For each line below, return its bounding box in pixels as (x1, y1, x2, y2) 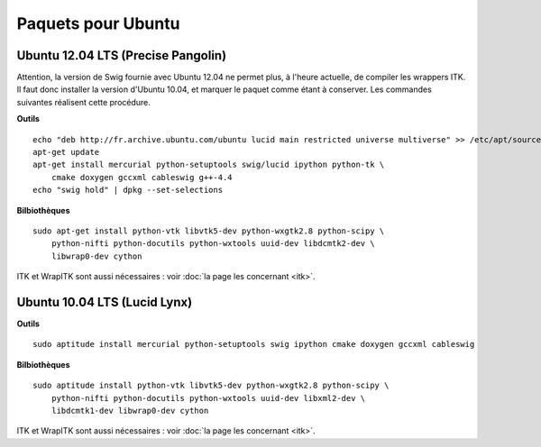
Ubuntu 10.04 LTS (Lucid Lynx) (16, 294, 193, 310)
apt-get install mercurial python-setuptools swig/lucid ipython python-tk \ (32, 160, 385, 170)
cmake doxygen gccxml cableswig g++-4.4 (50, 172, 234, 182)
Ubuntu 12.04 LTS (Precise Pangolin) (16, 48, 227, 63)
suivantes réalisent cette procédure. (16, 96, 151, 107)
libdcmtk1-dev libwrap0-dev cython (50, 406, 209, 415)
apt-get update (32, 147, 100, 158)
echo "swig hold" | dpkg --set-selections (32, 185, 224, 196)
